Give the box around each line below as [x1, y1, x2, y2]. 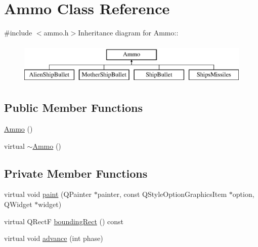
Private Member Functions [4, 165, 148, 181]
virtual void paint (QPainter [4, 189, 92, 199]
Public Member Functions [4, 100, 143, 115]
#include [4, 27, 32, 38]
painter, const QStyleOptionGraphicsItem [97, 189, 227, 199]
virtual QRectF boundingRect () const [4, 216, 124, 226]
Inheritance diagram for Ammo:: [78, 27, 179, 38]
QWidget [4, 199, 32, 210]
